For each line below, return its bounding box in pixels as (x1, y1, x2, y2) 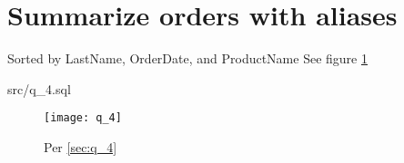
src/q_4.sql (7, 79, 71, 98)
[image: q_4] (44, 111, 122, 125)
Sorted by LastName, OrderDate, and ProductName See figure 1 (7, 49, 368, 68)
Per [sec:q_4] (44, 137, 117, 156)
